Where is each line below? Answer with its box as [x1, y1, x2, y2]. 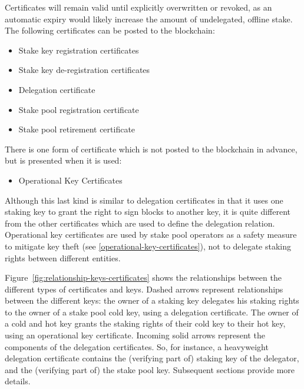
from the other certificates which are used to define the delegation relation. [5, 217, 275, 229]
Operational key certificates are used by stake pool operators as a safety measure [5, 228, 297, 241]
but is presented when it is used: [5, 154, 122, 167]
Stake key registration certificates [18, 44, 139, 56]
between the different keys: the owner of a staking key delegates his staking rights [5, 294, 299, 307]
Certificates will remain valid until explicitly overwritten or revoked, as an [5, 1, 272, 13]
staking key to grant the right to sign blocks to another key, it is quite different [5, 205, 291, 218]
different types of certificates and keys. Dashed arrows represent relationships [5, 282, 283, 295]
